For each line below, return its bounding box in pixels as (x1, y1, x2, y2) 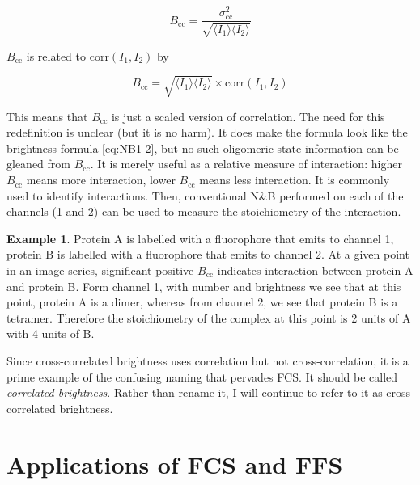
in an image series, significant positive (6, 262, 194, 279)
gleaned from (6, 155, 70, 172)
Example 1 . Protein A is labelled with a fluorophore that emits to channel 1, (6, 230, 394, 247)
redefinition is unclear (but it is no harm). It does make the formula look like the (6, 124, 408, 141)
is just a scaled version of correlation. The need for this (111, 108, 385, 124)
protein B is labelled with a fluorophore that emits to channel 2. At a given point (6, 246, 409, 263)
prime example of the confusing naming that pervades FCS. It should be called (6, 368, 398, 385)
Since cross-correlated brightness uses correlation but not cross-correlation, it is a (6, 352, 409, 369)
